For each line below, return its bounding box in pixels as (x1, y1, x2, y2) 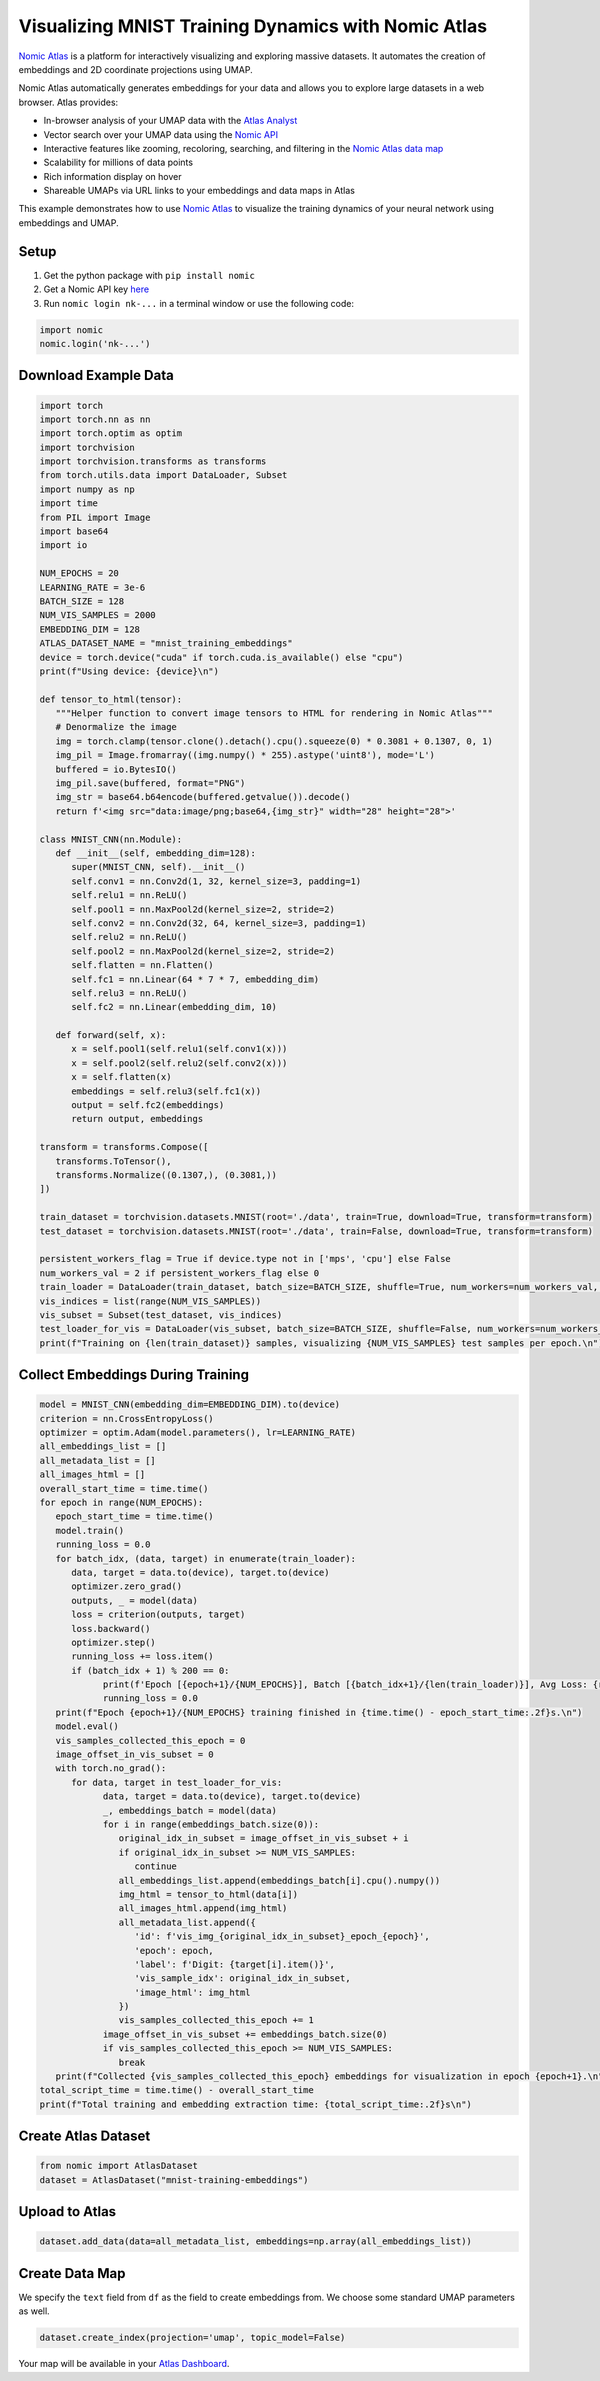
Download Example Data (18, 367, 174, 384)
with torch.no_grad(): (55, 1763, 167, 1774)
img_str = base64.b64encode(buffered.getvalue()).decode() (55, 791, 351, 803)
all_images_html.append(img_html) (118, 1903, 288, 1914)
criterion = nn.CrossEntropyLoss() (39, 1413, 214, 1424)
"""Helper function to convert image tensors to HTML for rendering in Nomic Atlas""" (55, 708, 494, 719)
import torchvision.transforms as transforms (39, 456, 267, 467)
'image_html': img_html (134, 1986, 251, 1998)
